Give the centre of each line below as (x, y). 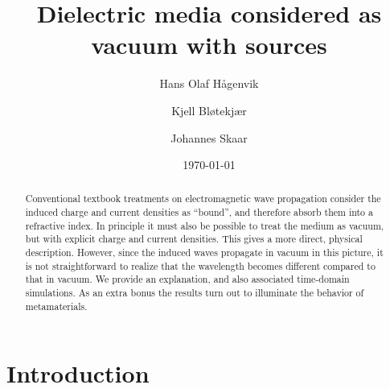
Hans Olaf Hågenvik (209, 83)
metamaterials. (56, 306)
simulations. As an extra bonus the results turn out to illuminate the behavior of (195, 293)
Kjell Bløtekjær (209, 110)
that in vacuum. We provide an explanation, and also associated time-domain (187, 279)
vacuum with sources (209, 45)
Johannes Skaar (209, 137)
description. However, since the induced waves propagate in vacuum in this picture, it (204, 252)
